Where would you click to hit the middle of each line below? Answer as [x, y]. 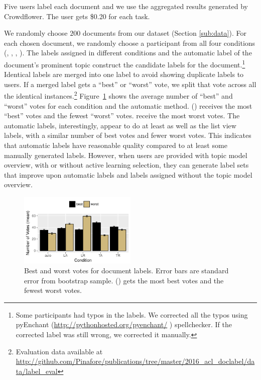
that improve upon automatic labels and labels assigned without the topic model [128, 174]
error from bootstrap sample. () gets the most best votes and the [124, 280]
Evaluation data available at [59, 351]
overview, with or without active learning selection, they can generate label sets [126, 165]
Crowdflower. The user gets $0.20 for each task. [77, 16]
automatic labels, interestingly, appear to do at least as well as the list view [120, 125]
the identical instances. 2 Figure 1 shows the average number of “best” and [118, 95]
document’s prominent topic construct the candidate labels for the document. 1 [125, 63]
